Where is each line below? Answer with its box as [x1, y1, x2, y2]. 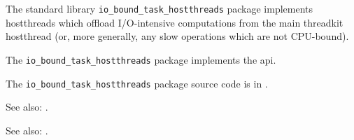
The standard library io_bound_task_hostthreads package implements [6, 1, 313, 15]
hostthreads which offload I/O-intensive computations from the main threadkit [6, 15, 344, 29]
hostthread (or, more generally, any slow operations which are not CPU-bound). [6, 29, 349, 43]
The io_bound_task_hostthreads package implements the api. [6, 52, 276, 66]
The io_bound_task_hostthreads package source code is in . [6, 76, 268, 90]
